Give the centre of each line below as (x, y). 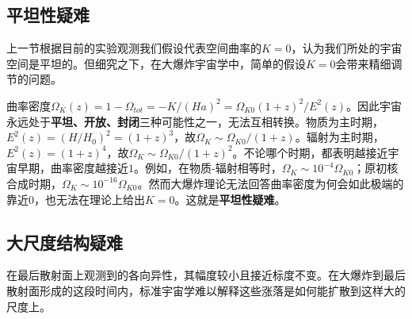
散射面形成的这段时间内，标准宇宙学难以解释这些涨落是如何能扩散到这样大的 (206, 290)
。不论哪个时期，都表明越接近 (310, 152)
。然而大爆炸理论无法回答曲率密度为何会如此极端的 (271, 183)
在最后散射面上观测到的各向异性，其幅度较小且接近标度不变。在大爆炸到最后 (206, 275)
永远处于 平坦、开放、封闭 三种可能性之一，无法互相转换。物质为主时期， (195, 121)
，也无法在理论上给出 (90, 199)
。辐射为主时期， (340, 137)
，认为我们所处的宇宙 (347, 48)
